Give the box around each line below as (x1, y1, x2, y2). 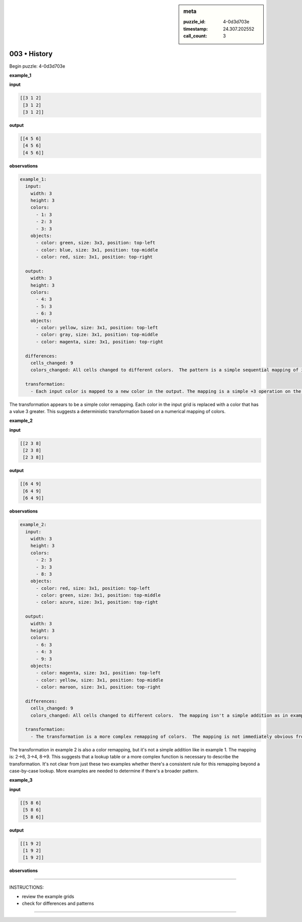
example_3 (9, 777, 33, 783)
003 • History (9, 49, 53, 58)
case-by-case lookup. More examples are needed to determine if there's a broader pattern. (9, 768, 199, 774)
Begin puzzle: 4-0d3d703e (9, 63, 65, 69)
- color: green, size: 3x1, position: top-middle (36, 592, 161, 598)
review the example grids (22, 894, 74, 900)
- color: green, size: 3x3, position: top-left (36, 240, 156, 246)
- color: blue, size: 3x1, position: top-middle (36, 247, 158, 252)
